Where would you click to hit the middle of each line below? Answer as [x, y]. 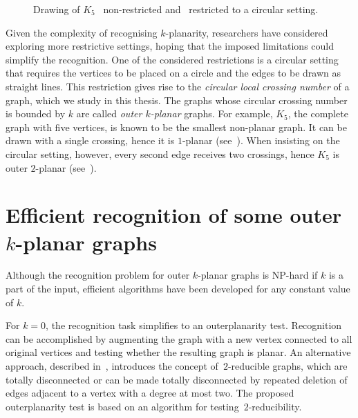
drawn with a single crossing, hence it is [90, 140]
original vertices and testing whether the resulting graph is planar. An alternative [178, 352]
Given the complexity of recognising [82, 32]
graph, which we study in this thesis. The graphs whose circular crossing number [177, 100]
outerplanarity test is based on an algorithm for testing [122, 406]
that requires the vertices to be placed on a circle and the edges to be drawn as [173, 73]
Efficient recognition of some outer [174, 215]
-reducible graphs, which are [288, 366]
